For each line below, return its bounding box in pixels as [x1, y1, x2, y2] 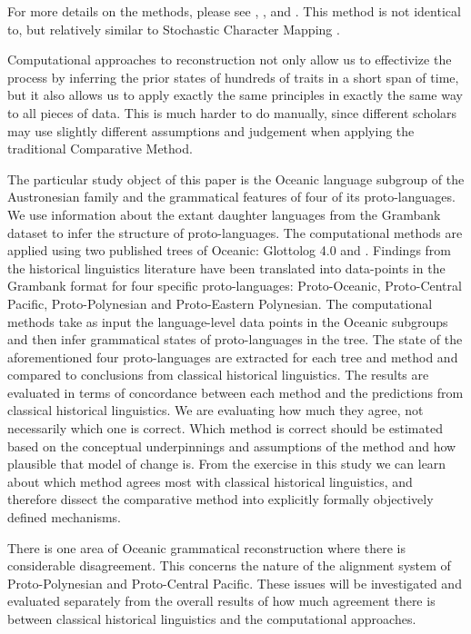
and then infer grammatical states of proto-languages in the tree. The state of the [7, 330, 463, 349]
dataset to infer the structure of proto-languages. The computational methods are [7, 223, 463, 242]
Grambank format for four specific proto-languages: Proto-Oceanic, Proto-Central [7, 276, 462, 295]
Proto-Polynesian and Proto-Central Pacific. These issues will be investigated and [7, 573, 462, 592]
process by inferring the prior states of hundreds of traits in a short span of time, [7, 67, 459, 86]
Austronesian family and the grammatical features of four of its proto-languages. [7, 187, 456, 206]
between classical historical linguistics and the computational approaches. [7, 609, 416, 628]
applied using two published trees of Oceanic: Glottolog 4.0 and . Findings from [7, 241, 452, 260]
